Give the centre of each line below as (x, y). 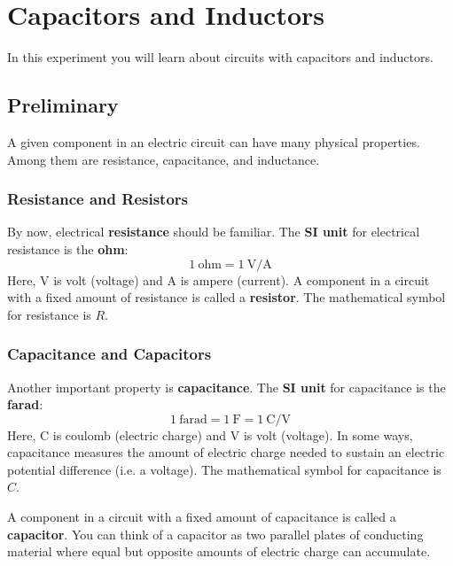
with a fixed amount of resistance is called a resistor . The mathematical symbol (226, 297)
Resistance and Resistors (98, 199)
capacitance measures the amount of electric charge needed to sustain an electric (226, 452)
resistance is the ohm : (68, 248)
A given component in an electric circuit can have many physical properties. (214, 141)
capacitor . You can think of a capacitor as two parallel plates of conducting (215, 534)
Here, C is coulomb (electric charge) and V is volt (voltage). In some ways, (210, 434)
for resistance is (49, 314)
